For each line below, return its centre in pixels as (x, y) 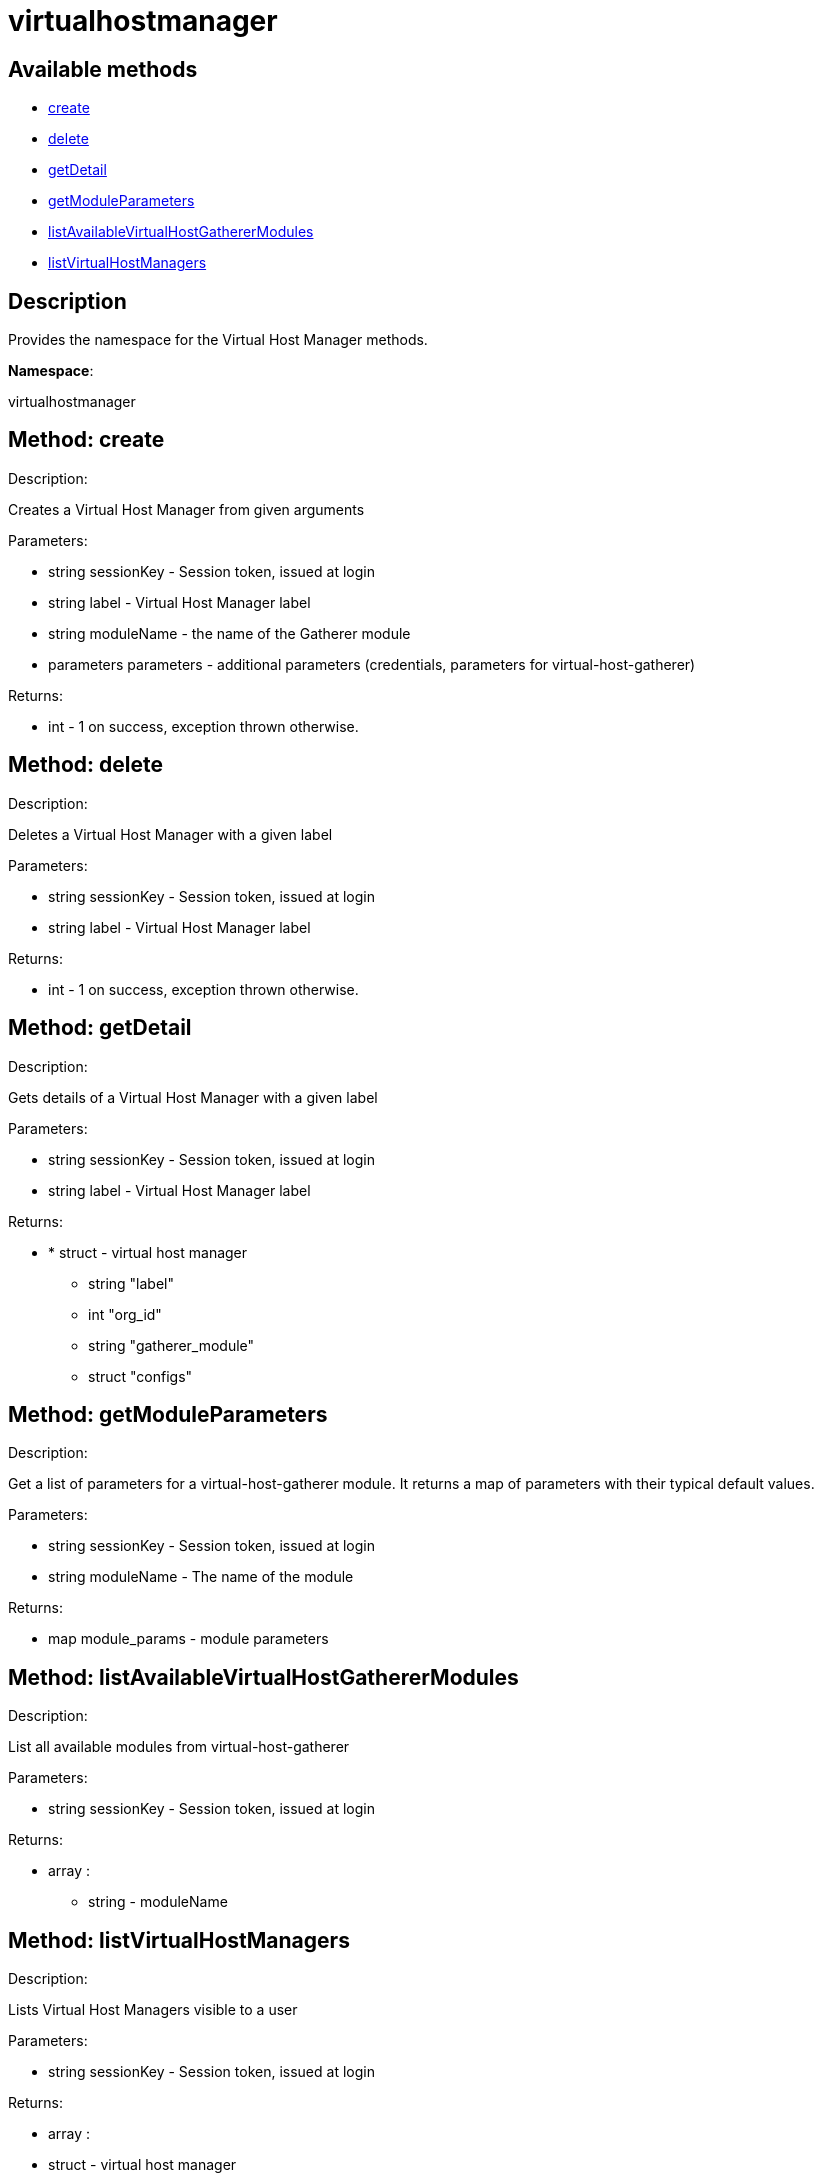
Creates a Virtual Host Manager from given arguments (186, 509)
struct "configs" (140, 1376)
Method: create (86, 440)
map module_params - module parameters (188, 1639)
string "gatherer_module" (171, 1345)
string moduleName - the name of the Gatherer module (229, 633)
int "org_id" (125, 1314)
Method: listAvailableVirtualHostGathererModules (263, 1677)
